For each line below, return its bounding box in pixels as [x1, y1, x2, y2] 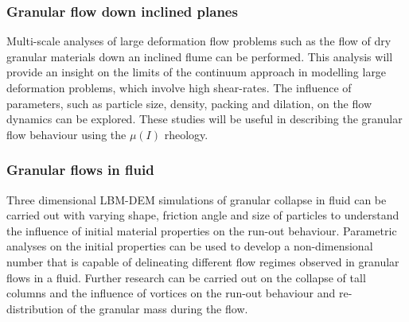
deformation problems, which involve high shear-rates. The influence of [6, 80, 352, 95]
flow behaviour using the [6, 126, 127, 142]
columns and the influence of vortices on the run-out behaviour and [6, 285, 336, 301]
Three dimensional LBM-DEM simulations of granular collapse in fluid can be [6, 191, 387, 208]
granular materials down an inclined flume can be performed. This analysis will [6, 48, 393, 64]
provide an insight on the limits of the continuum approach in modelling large [6, 64, 387, 80]
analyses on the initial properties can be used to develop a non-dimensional [6, 238, 373, 254]
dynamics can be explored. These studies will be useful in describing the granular [6, 111, 403, 127]
